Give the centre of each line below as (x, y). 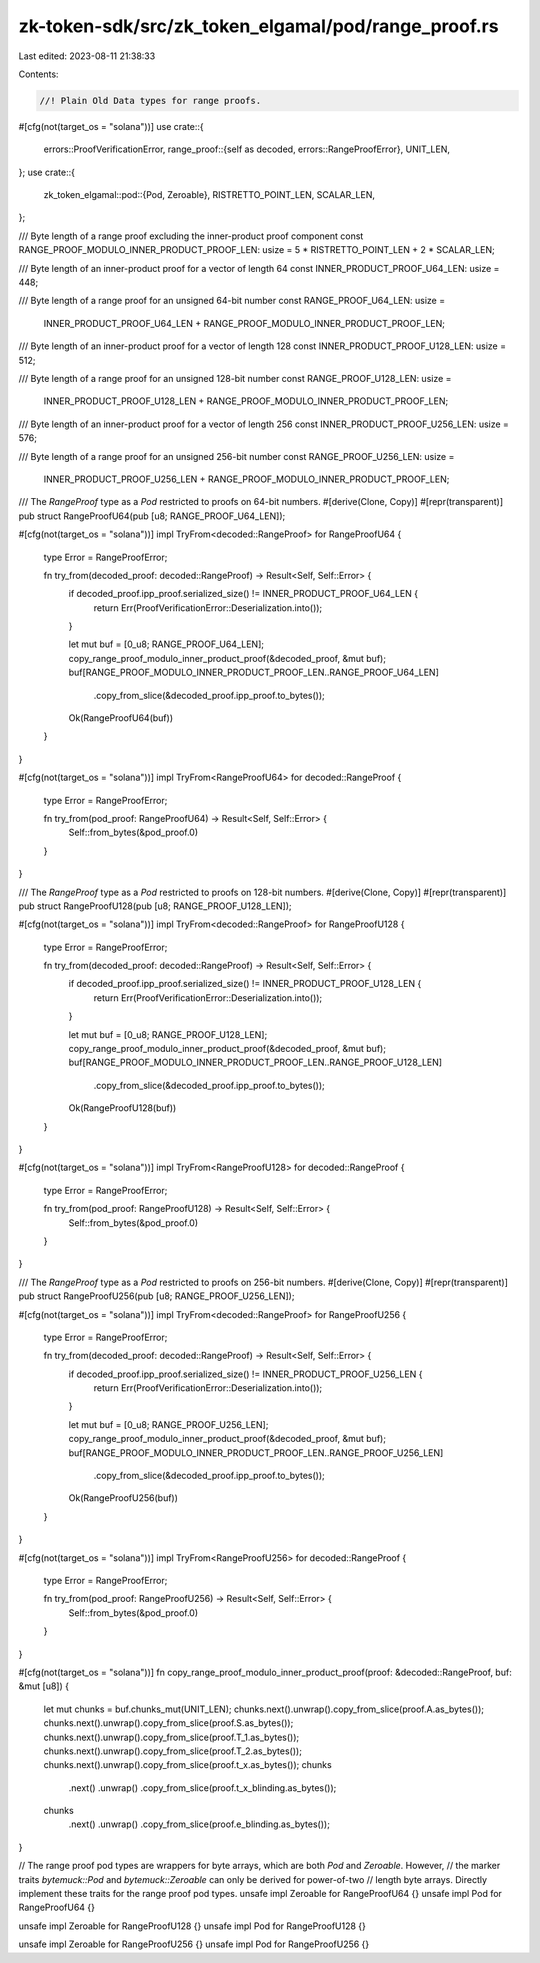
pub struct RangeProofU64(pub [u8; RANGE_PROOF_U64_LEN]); (152, 516)
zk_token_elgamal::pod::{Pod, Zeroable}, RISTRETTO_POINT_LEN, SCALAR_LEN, (209, 195)
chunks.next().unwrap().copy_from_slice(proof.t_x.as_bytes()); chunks (187, 1765)
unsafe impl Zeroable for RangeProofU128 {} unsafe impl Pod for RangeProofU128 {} (192, 1926)
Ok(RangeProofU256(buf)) (123, 1498)
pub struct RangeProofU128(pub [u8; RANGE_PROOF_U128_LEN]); (155, 906)
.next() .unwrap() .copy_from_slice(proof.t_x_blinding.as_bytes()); (202, 1787)
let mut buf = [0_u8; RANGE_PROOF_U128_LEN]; (168, 1034)
